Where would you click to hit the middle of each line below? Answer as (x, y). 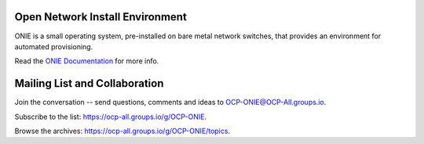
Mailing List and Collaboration (89, 83)
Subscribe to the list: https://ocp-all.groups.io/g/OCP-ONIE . (111, 117)
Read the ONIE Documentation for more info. (87, 61)
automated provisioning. (54, 46)
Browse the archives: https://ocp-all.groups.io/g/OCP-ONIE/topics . (122, 131)
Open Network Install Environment (101, 17)
